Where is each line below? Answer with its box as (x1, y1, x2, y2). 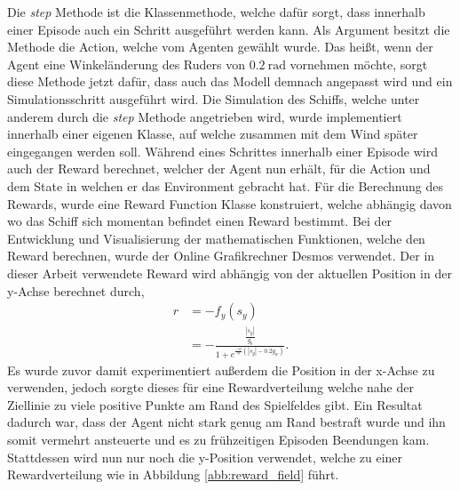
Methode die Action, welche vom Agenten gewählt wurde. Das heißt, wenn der (7, 37, 433, 56)
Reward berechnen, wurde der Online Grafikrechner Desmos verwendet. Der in (7, 246, 435, 265)
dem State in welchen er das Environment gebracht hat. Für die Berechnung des (7, 176, 444, 195)
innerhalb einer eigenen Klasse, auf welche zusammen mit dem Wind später (7, 125, 418, 143)
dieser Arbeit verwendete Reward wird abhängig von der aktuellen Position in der (7, 263, 452, 282)
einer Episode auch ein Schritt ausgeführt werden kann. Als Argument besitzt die (7, 20, 450, 38)
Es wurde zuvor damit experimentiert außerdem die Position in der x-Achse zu (7, 360, 435, 379)
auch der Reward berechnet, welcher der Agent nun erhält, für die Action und (7, 159, 431, 178)
